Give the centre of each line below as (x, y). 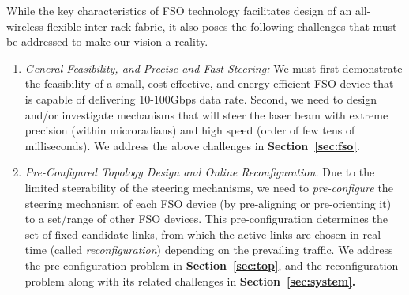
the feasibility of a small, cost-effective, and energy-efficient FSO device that (209, 83)
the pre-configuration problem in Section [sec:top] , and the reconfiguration (212, 265)
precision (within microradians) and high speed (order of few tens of (190, 130)
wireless (25, 26)
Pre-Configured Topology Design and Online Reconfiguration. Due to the (200, 172)
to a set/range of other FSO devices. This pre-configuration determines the (206, 219)
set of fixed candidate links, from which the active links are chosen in (192, 234)
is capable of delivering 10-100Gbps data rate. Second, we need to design (201, 98)
